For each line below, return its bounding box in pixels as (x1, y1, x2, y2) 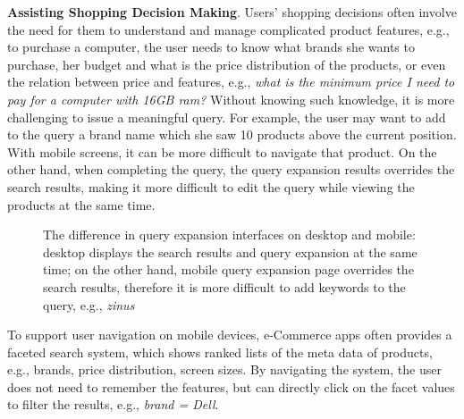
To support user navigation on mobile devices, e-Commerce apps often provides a (7, 325, 452, 344)
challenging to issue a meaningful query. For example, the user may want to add (7, 107, 446, 126)
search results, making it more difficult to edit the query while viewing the (7, 177, 415, 196)
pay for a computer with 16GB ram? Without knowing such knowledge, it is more (7, 89, 455, 108)
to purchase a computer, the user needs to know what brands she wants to (7, 38, 415, 56)
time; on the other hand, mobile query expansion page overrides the (43, 260, 414, 279)
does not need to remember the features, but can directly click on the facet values (7, 377, 455, 396)
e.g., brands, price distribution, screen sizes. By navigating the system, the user (7, 360, 442, 379)
